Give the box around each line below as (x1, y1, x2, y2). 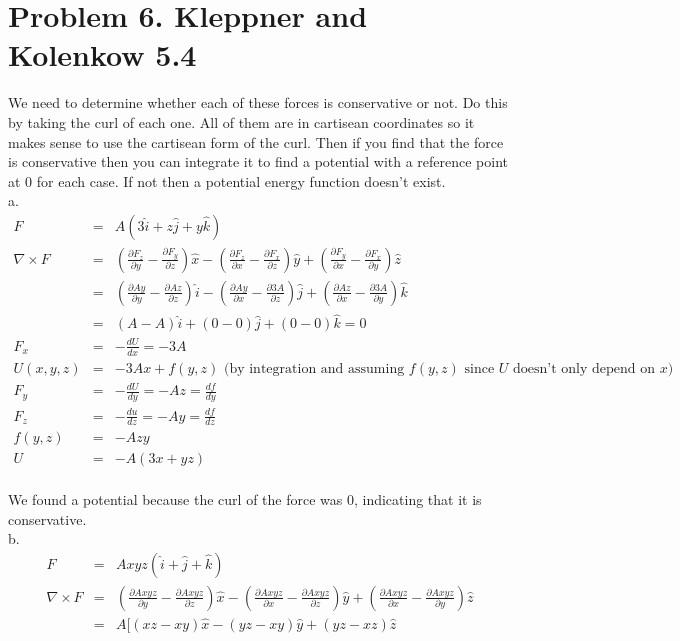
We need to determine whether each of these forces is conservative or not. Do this (8, 92, 508, 113)
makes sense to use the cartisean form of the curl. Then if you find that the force (8, 131, 504, 152)
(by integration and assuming (223, 361, 405, 376)
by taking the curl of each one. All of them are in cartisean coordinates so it (8, 111, 475, 132)
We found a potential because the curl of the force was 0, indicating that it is (8, 489, 482, 510)
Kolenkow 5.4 (8, 34, 197, 75)
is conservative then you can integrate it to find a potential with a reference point (8, 151, 509, 172)
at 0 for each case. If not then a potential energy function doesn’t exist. (8, 170, 446, 191)
